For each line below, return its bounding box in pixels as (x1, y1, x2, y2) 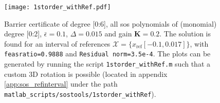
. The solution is (159, 28, 211, 39)
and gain (104, 28, 132, 39)
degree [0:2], (4, 28, 42, 39)
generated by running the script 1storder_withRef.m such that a (4, 58, 210, 69)
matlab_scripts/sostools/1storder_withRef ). (4, 88, 156, 99)
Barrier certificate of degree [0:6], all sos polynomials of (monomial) (4, 18, 217, 29)
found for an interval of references (4, 38, 111, 49)
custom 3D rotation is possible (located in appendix (4, 68, 168, 79)
